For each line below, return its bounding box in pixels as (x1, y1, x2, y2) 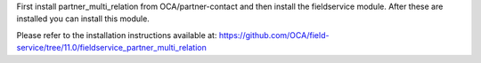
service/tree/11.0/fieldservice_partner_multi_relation (16, 43, 207, 53)
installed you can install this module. (16, 13, 151, 24)
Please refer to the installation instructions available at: (16, 29, 217, 40)
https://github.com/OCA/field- (218, 29, 330, 40)
